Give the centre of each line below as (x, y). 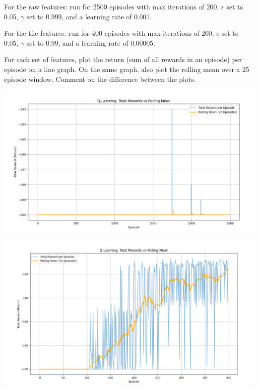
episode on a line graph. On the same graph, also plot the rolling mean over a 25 (127, 69)
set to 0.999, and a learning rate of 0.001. (89, 16)
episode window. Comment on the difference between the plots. (100, 79)
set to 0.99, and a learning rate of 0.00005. (91, 42)
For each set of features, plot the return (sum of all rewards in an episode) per (123, 59)
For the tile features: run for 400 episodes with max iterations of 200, (109, 33)
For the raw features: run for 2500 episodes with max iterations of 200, (112, 6)
